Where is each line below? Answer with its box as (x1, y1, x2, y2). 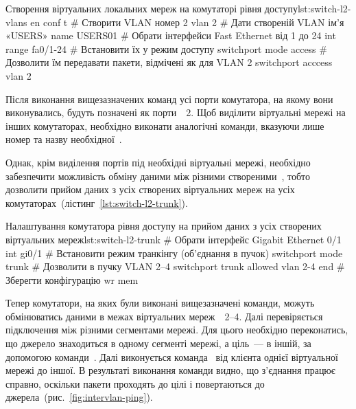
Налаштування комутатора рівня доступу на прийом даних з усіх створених (5, 219, 322, 233)
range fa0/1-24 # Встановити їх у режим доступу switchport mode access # (5, 41, 327, 56)
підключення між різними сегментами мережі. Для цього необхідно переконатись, (5, 322, 348, 337)
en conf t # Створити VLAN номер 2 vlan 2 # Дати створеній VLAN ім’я (30, 14, 344, 29)
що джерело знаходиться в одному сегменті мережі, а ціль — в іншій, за (5, 336, 311, 351)
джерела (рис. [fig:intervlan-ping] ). (5, 390, 153, 404)
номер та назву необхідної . (5, 132, 122, 146)
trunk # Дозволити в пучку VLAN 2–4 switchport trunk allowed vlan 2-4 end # (5, 259, 345, 274)
